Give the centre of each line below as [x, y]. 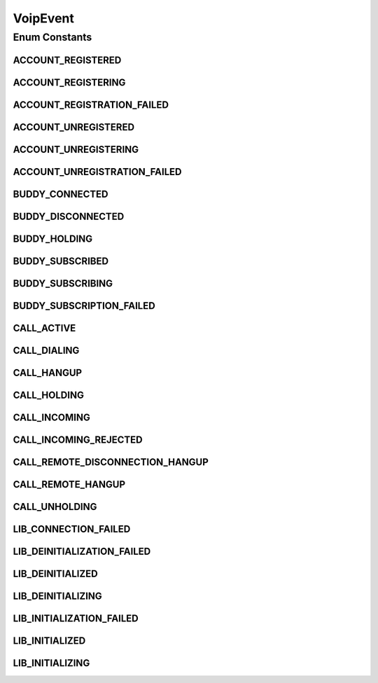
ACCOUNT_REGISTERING [69, 82]
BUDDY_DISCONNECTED [69, 216]
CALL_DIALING [46, 350]
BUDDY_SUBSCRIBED [61, 261]
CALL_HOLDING [48, 395]
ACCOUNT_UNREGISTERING [76, 150]
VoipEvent [44, 18]
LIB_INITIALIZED [49, 641]
